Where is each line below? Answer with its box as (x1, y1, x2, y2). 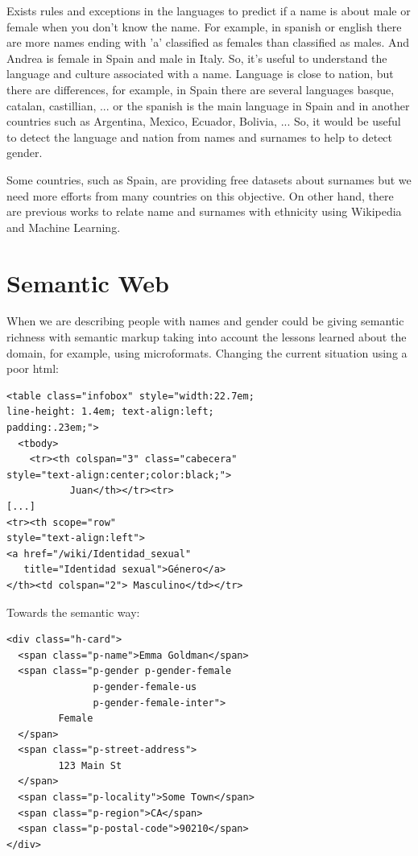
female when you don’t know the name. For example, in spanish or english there (6, 18, 402, 35)
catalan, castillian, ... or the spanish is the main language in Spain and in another (6, 97, 410, 114)
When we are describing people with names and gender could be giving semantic (6, 312, 404, 329)
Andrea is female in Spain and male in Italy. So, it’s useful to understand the (6, 49, 387, 66)
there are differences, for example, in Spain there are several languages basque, (6, 81, 395, 97)
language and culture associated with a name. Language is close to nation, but (6, 65, 394, 82)
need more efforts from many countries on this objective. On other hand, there (6, 187, 394, 204)
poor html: (6, 360, 60, 377)
